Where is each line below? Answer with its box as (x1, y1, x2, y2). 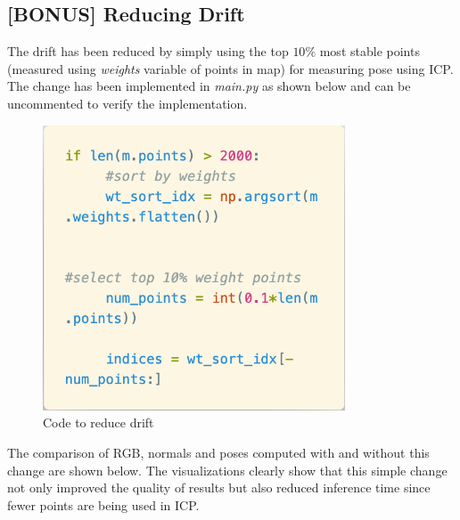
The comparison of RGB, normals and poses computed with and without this (7, 443, 430, 461)
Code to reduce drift (43, 413, 154, 432)
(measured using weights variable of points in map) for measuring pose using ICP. (7, 59, 454, 77)
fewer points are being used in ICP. (7, 495, 200, 514)
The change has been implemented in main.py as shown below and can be (7, 77, 411, 95)
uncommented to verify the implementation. (7, 93, 248, 112)
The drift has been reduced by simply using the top (7, 42, 289, 61)
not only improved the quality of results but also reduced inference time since (7, 478, 431, 497)
